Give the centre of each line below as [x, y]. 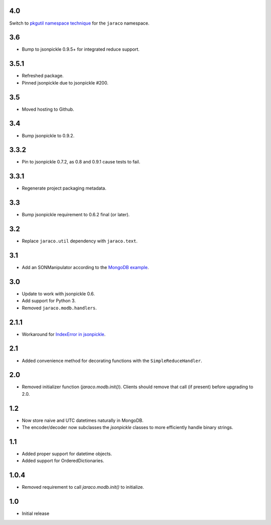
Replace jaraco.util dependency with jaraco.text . [80, 241]
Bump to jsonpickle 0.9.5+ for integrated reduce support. [81, 49]
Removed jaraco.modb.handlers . [59, 308]
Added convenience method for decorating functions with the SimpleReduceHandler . [112, 361]
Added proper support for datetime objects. [67, 454]
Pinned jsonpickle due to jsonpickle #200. [65, 82]
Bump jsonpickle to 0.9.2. [48, 135]
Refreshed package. [43, 76]
